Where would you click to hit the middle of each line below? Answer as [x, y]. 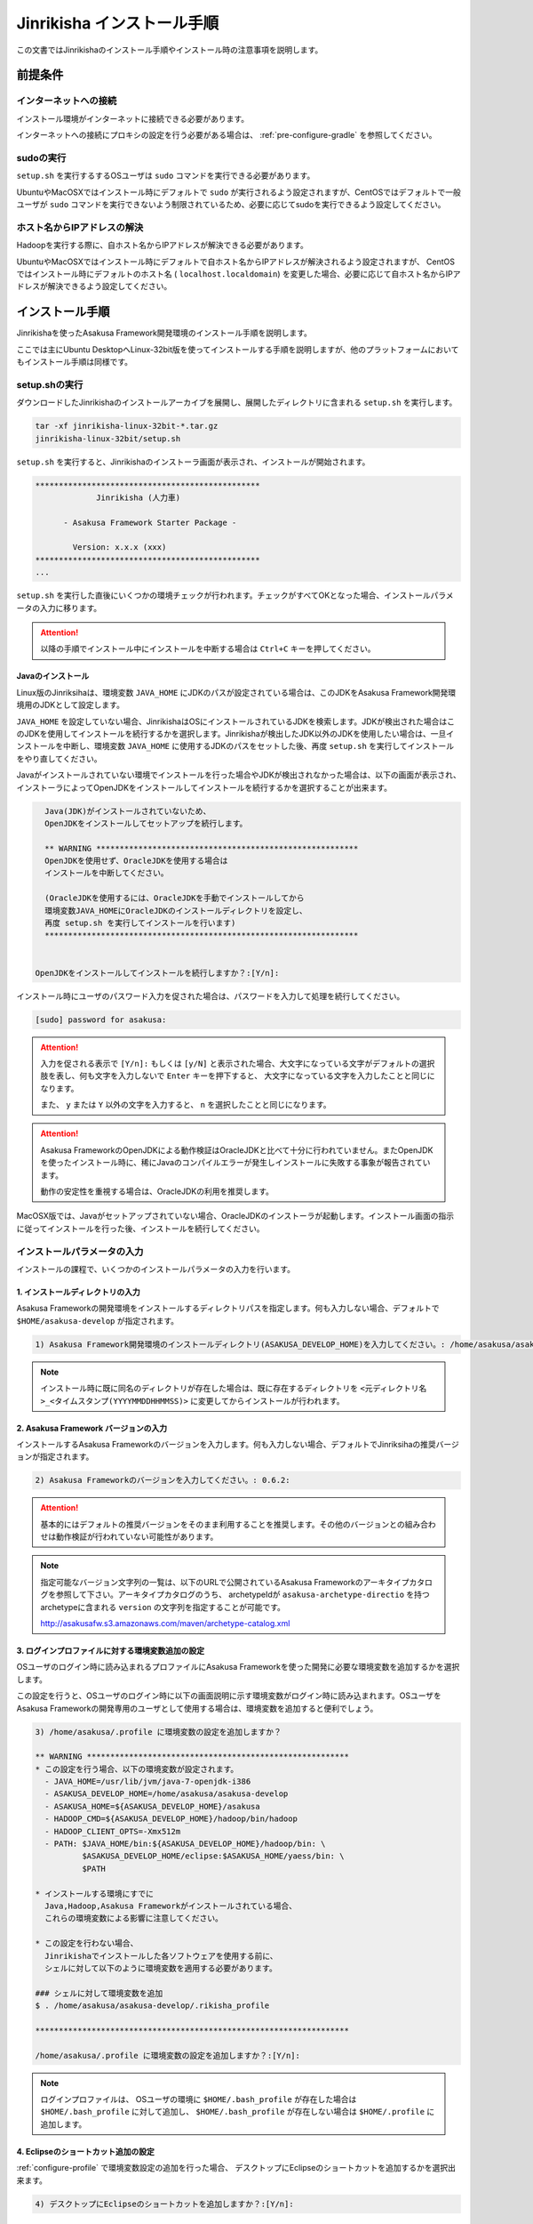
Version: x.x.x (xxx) [119, 548]
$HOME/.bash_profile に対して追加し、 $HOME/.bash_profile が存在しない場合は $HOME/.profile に [238, 2112]
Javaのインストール [53, 676]
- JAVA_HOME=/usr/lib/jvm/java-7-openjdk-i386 [148, 1782]
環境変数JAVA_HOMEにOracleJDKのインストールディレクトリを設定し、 [176, 911]
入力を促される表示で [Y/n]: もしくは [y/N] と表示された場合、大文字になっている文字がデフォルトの [230, 1063]
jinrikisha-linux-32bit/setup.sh [108, 439]
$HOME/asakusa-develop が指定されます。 [98, 1320]
